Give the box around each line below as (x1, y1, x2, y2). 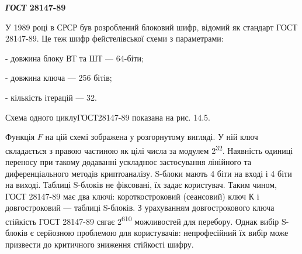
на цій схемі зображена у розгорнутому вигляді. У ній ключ (45, 131, 258, 143)
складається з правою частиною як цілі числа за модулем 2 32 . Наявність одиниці (5, 142, 293, 156)
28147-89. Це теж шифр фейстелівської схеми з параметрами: (5, 32, 224, 44)
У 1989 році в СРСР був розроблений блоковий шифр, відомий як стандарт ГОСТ (5, 20, 297, 33)
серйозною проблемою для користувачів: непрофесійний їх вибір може (36, 226, 289, 239)
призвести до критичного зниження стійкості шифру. (5, 238, 194, 250)
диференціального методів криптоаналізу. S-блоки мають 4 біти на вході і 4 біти (5, 167, 292, 179)
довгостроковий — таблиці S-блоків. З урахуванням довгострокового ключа (5, 201, 275, 214)
